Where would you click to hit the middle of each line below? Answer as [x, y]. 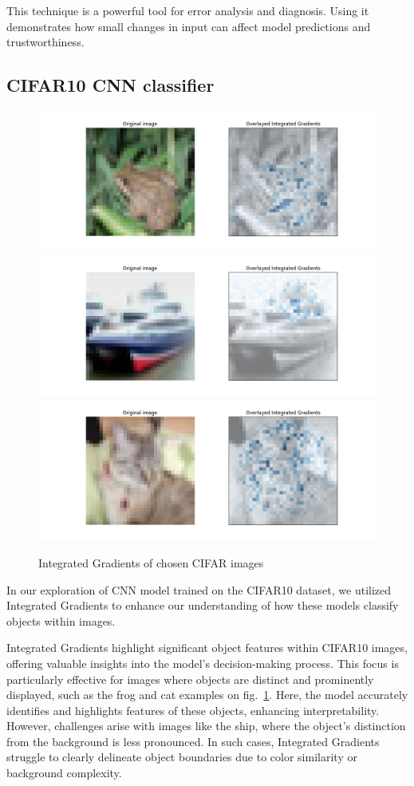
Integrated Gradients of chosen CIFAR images [151, 562]
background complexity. [64, 773]
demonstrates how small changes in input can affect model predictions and [189, 26]
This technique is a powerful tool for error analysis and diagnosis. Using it [188, 10]
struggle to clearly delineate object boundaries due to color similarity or [182, 757]
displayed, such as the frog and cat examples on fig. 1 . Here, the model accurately [207, 695]
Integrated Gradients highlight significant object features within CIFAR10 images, [207, 648]
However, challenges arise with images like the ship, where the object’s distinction [206, 726]
